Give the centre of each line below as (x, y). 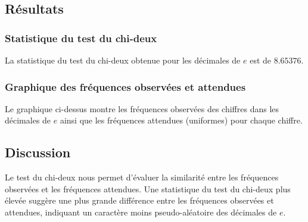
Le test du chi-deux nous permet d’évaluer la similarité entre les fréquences (142, 177)
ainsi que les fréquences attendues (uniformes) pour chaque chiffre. (181, 120)
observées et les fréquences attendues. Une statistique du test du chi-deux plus (148, 188)
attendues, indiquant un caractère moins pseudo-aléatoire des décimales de (141, 212)
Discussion (38, 152)
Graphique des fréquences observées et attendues (125, 86)
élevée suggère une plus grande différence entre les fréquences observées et (139, 200)
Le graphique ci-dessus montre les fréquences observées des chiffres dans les (142, 108)
